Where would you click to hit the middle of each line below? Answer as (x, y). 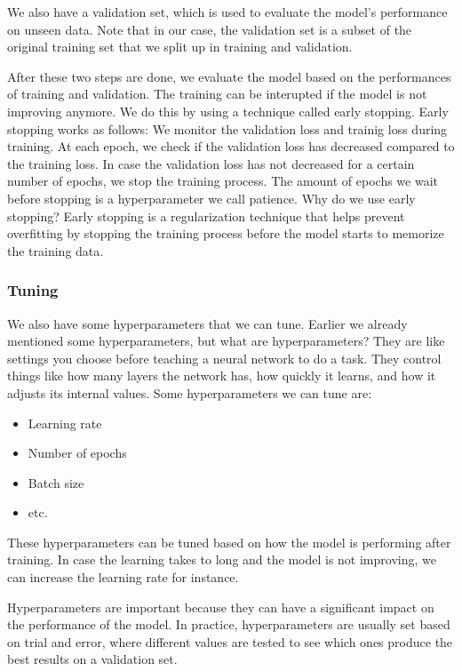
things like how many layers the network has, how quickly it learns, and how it (222, 375)
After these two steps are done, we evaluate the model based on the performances (229, 76)
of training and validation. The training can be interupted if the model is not (217, 94)
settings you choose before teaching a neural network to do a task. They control (224, 358)
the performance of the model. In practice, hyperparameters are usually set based (229, 624)
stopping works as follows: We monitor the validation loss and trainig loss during (227, 128)
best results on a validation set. (92, 659)
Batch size (56, 482)
